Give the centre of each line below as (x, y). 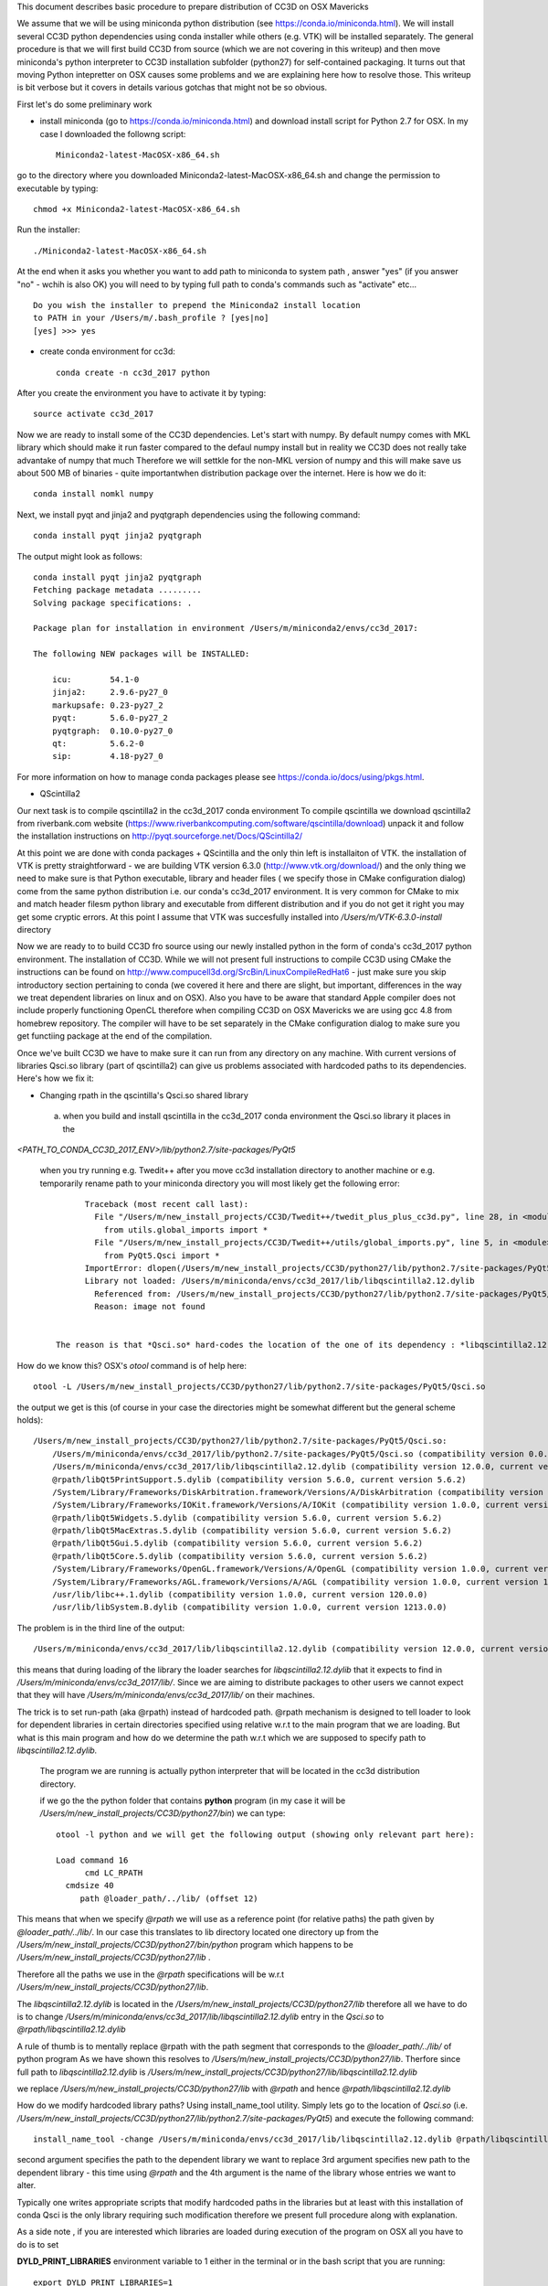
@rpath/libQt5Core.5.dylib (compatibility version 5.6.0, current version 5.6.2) (240, 1556)
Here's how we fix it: (56, 1078)
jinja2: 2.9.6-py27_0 (110, 692)
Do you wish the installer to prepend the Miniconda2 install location (197, 305)
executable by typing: (58, 188)
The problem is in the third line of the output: (101, 1628)
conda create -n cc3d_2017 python (133, 372)
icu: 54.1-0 (95, 680)
